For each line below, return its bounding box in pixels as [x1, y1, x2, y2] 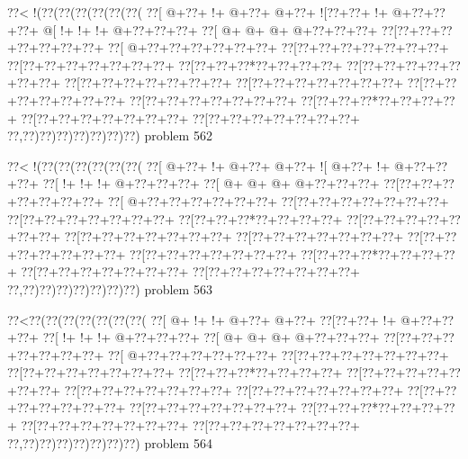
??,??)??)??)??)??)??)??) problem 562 [7, 126, 212, 145]
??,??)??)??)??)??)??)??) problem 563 [7, 279, 212, 298]
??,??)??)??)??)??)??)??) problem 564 [7, 433, 212, 452]
